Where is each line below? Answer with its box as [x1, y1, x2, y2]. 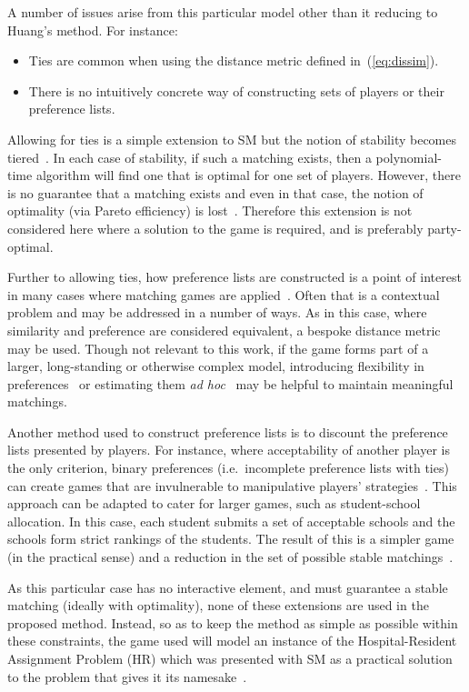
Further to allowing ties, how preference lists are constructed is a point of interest [7, 267, 462, 286]
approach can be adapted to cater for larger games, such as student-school [7, 494, 421, 513]
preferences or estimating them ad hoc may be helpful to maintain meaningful [7, 374, 454, 393]
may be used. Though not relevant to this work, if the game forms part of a [7, 338, 429, 357]
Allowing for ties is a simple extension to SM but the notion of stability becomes [7, 129, 456, 148]
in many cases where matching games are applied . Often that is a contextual [7, 285, 440, 304]
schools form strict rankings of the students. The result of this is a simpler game [7, 529, 454, 548]
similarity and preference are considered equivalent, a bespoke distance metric [7, 320, 441, 339]
